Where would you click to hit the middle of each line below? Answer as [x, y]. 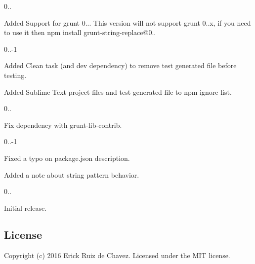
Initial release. [25, 207]
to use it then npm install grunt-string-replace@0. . [80, 32]
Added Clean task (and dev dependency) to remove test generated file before [120, 65]
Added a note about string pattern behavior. [72, 174]
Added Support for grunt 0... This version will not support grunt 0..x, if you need [127, 22]
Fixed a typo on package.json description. [67, 158]
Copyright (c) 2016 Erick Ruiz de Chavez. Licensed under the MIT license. [117, 255]
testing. [15, 75]
